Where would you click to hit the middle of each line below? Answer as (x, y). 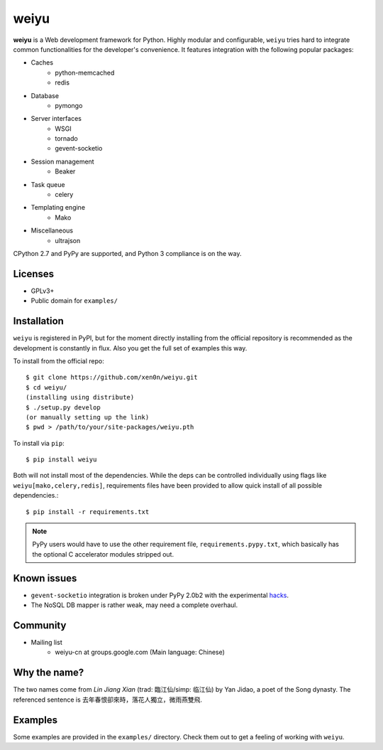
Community (40, 625)
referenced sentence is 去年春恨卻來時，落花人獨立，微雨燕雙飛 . (107, 700)
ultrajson (68, 240)
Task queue (48, 184)
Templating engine (58, 208)
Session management (63, 161)
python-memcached (85, 73)
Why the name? (49, 673)
